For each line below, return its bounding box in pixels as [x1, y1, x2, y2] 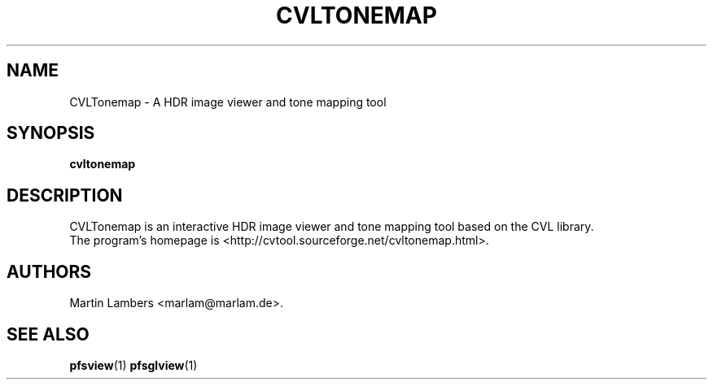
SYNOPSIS [7, 123, 95, 144]
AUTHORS [7, 261, 92, 282]
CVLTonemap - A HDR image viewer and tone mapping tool [69, 94, 387, 109]
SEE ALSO [7, 323, 90, 345]
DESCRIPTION [7, 184, 123, 206]
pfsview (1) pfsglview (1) [69, 358, 198, 372]
